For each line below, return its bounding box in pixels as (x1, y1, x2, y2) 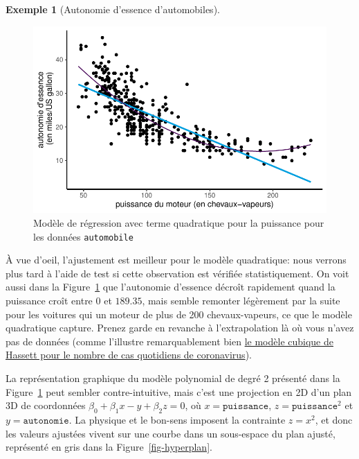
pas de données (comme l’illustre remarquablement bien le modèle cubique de (6, 334, 333, 348)
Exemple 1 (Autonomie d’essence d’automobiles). (6, 2, 220, 16)
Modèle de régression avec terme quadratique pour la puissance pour (33, 216, 324, 230)
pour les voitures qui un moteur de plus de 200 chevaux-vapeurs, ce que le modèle (6, 306, 352, 321)
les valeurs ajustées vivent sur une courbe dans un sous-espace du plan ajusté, (6, 426, 335, 440)
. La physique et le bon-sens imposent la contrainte (68, 412, 286, 426)
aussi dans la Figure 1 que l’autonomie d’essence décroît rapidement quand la (6, 279, 335, 294)
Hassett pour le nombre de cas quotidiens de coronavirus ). (6, 347, 252, 362)
